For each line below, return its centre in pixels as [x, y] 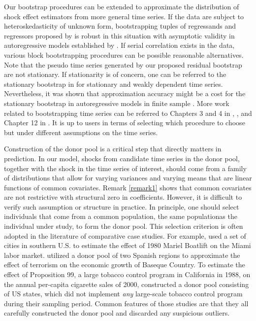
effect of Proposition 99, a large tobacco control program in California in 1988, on [127, 274]
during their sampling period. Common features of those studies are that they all [126, 303]
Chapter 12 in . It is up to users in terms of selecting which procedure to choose [125, 123]
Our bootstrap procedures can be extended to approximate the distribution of [122, 6]
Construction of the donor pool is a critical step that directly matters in [113, 149]
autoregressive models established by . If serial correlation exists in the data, [119, 45]
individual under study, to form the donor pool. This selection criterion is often [124, 226]
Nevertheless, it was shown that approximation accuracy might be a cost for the [125, 93]
